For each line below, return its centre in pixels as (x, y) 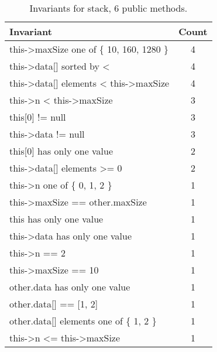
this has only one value (56, 219)
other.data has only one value (70, 287)
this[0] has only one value (61, 151)
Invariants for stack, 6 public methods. (108, 8)
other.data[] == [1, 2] (54, 304)
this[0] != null (38, 117)
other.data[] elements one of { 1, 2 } (83, 321)
